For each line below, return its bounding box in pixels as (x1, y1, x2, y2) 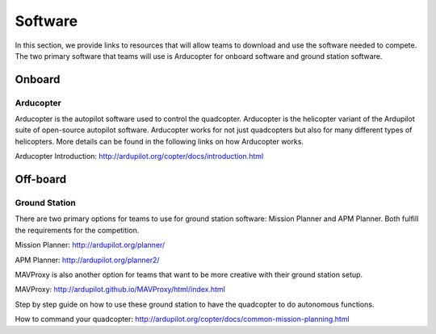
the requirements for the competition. (15, 225, 140, 235)
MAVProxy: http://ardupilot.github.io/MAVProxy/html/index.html (15, 285, 226, 294)
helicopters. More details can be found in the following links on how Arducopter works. (15, 136, 304, 146)
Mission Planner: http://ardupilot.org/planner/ (15, 240, 166, 250)
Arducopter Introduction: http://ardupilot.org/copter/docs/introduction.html (15, 152, 264, 161)
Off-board (15, 173, 67, 186)
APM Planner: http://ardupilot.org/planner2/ (15, 255, 161, 265)
